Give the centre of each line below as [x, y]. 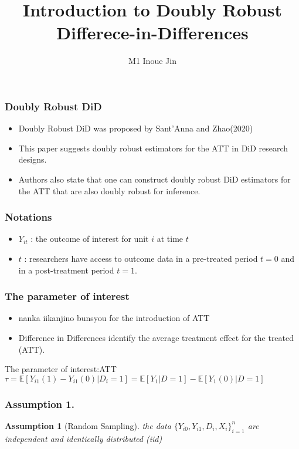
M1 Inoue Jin [152, 61]
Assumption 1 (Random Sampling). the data [88, 425]
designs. [33, 159]
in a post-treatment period [66, 270]
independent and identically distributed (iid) [84, 438]
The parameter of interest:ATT [61, 369]
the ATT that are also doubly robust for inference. [109, 190]
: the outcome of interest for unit [90, 239]
